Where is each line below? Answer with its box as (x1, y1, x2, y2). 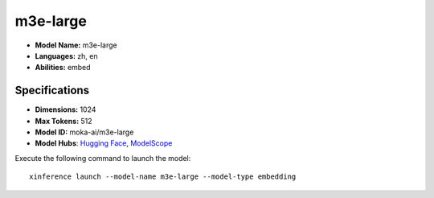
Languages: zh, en (35, 51, 98, 60)
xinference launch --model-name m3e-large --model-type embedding (29, 172, 297, 181)
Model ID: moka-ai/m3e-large (35, 127, 134, 137)
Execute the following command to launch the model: (14, 153, 191, 163)
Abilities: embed (35, 63, 92, 72)
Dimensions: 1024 (35, 105, 96, 114)
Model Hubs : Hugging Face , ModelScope (35, 138, 173, 148)
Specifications (14, 84, 90, 97)
